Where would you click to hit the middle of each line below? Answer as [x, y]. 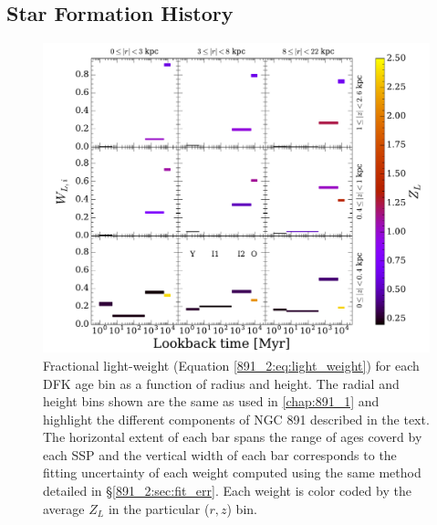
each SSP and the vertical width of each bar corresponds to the [220, 454]
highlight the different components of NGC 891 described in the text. [236, 419]
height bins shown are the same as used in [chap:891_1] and [211, 401]
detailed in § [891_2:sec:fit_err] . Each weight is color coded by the [227, 491]
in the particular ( [159, 508]
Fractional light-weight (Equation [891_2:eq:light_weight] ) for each [231, 365]
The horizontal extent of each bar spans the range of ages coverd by [233, 437]
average [64, 508]
